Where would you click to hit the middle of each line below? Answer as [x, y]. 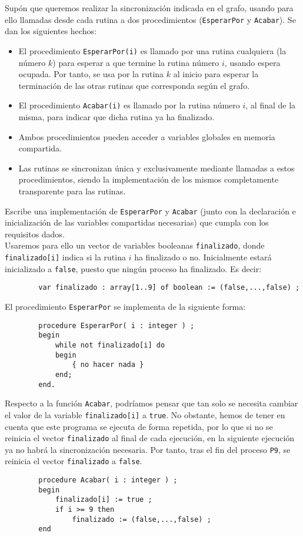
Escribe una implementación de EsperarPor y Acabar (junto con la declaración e [150, 211]
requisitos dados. [35, 234]
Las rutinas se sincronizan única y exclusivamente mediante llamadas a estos [157, 168]
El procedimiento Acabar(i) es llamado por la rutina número [129, 105]
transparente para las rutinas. [72, 191]
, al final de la [271, 105]
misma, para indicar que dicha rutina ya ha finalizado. [116, 116]
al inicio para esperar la [216, 74]
